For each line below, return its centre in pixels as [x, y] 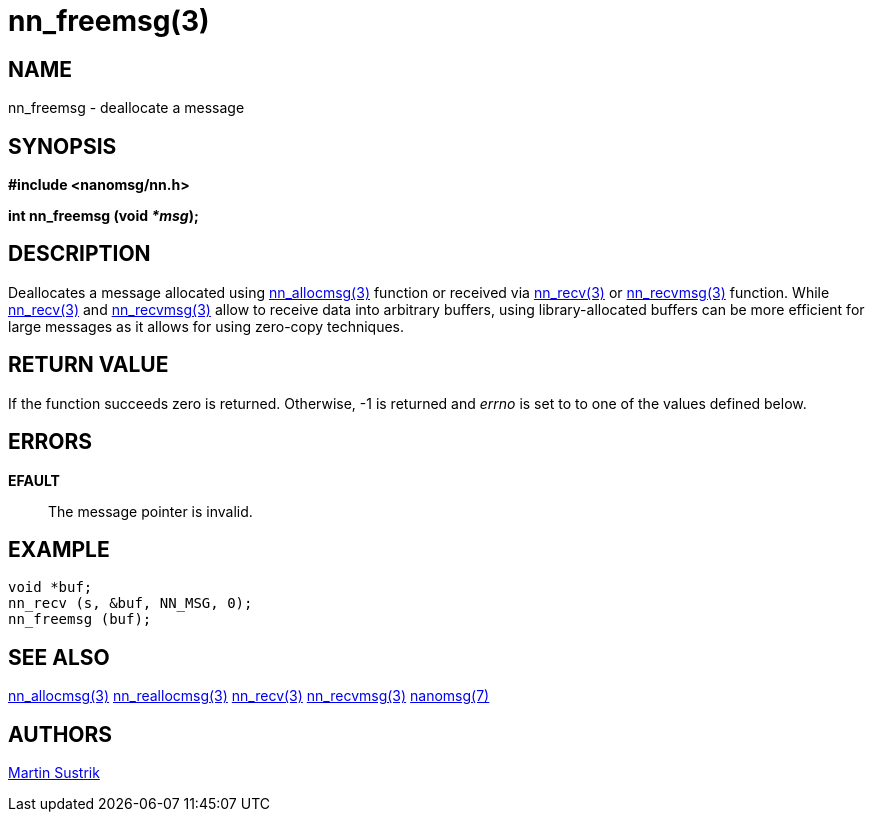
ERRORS [50, 442]
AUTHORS [60, 734]
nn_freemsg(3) [109, 21]
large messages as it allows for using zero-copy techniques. [206, 326]
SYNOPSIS [62, 146]
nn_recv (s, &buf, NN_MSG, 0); [130, 603]
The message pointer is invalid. [150, 511]
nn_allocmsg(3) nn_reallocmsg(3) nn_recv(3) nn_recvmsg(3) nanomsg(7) [249, 696]
